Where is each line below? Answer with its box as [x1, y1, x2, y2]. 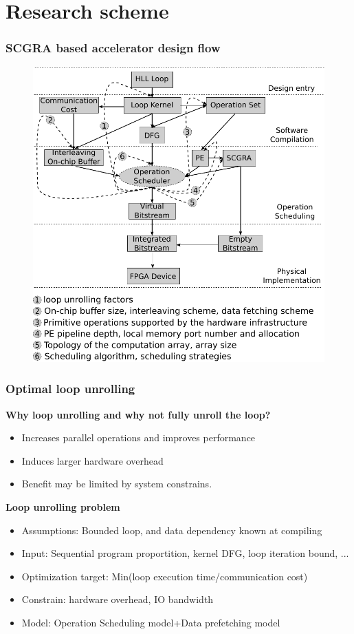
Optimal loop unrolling [5, 380, 135, 397]
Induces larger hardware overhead [21, 453, 164, 467]
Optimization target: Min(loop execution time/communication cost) [21, 569, 308, 583]
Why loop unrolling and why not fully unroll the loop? [5, 407, 271, 421]
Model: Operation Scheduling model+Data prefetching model [21, 615, 280, 629]
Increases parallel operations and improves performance [21, 430, 256, 445]
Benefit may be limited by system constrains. [21, 476, 212, 491]
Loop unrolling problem [5, 500, 120, 514]
